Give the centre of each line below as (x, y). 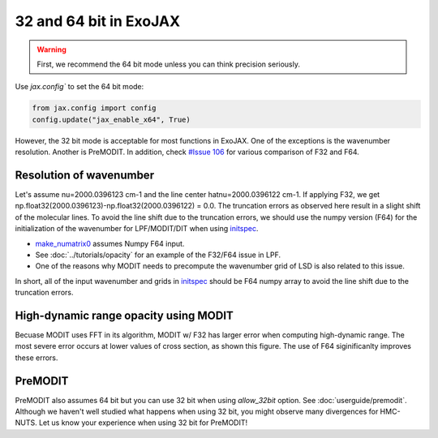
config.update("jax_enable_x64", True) (111, 119)
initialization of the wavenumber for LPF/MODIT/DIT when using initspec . (137, 229)
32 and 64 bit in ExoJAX (98, 21)
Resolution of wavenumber (84, 175)
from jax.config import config (94, 108)
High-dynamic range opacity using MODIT (125, 315)
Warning (52, 49)
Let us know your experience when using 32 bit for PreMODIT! (143, 423)
